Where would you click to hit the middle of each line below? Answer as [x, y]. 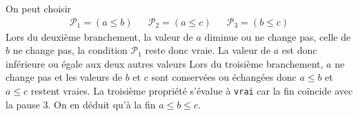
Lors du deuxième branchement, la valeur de [99, 36]
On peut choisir [39, 8]
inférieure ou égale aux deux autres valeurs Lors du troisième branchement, [165, 63]
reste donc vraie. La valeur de [208, 50]
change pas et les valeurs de [64, 77]
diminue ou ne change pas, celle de [278, 36]
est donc [299, 50]
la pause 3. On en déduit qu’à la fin [81, 104]
